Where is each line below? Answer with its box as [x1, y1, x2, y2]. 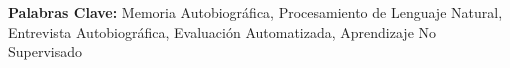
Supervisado [8, 41, 83, 62]
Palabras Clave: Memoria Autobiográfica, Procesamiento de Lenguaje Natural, [8, 2, 503, 22]
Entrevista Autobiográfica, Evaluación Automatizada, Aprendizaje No [8, 21, 437, 42]
